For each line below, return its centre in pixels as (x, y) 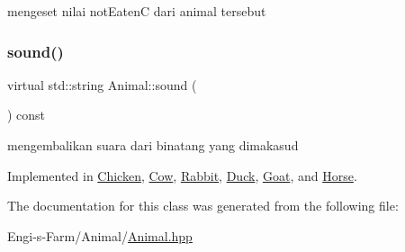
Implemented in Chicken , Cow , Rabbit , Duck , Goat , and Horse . (182, 175)
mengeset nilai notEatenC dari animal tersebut (137, 11)
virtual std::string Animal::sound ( (102, 84)
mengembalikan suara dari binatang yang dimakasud (153, 145)
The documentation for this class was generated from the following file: (203, 206)
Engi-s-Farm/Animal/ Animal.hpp (100, 235)
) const (27, 115)
